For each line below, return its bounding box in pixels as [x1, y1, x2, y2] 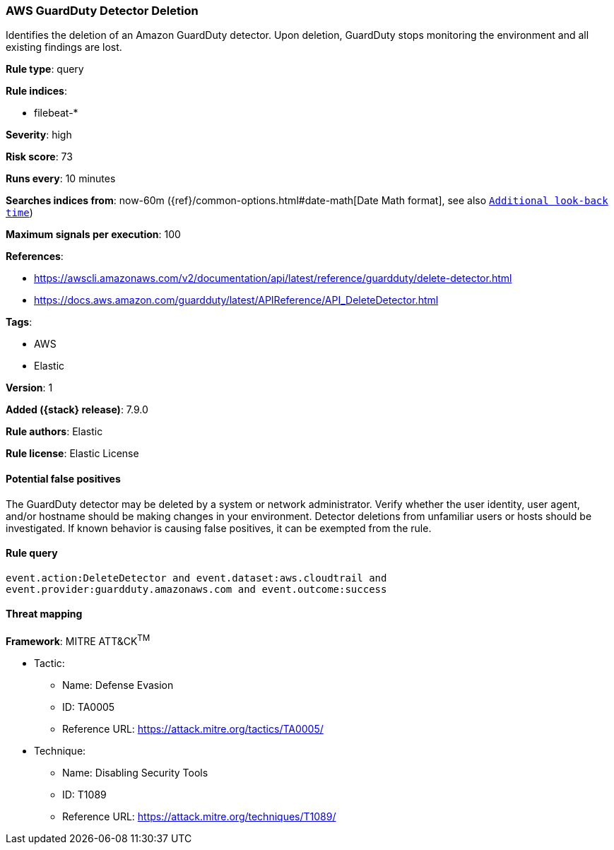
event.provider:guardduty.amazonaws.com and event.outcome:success [6, 583, 387, 595]
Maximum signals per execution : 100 [6, 228, 181, 241]
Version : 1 [6, 382, 53, 394]
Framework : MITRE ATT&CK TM [6, 633, 150, 647]
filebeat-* [34, 107, 78, 119]
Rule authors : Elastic [6, 425, 103, 438]
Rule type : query [6, 63, 84, 76]
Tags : [6, 316, 33, 329]
